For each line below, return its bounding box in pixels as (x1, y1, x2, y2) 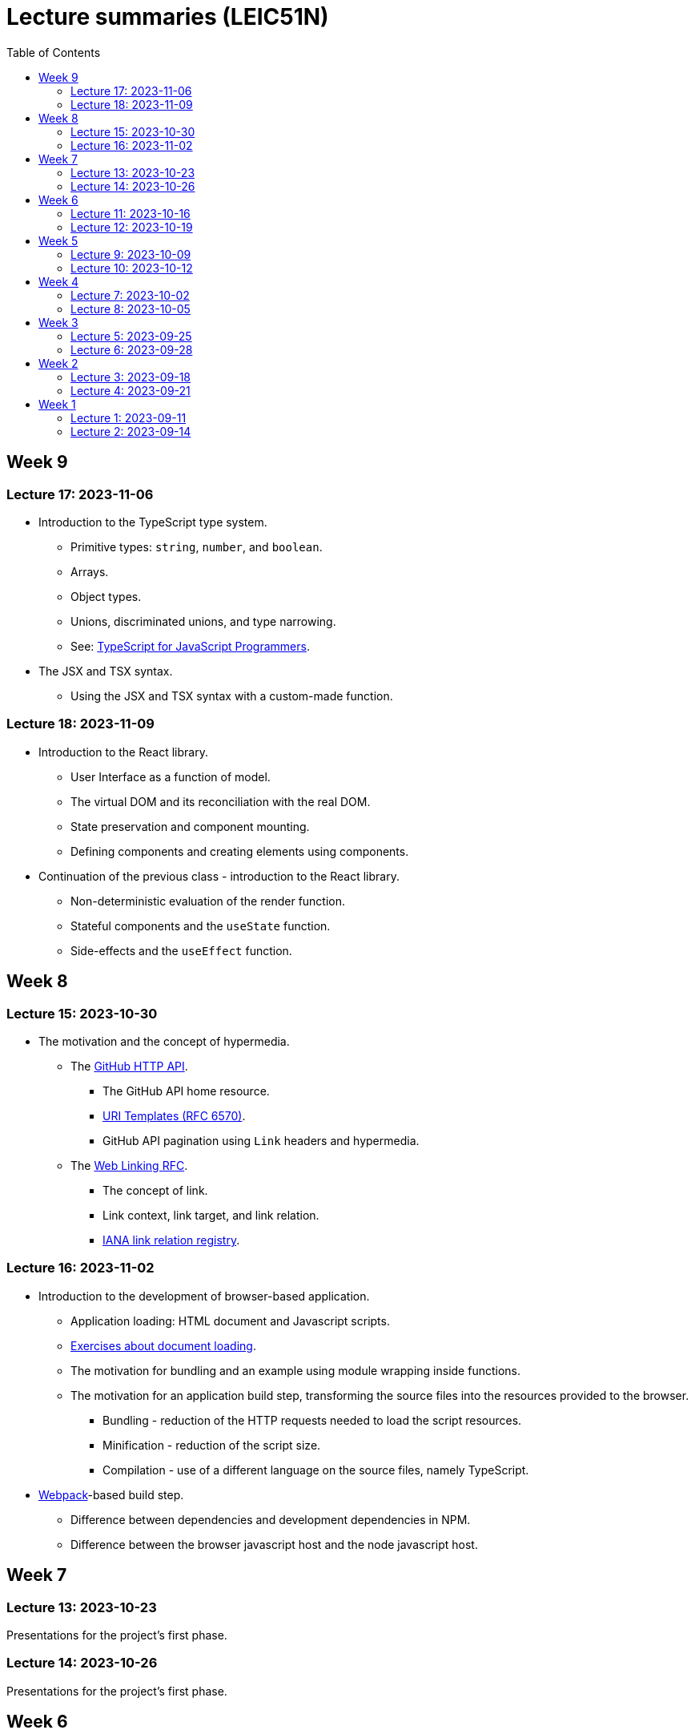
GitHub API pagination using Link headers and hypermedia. (102, 1133, 420, 1147)
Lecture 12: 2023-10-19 (70, 220, 193, 234)
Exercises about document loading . (70, 1338, 256, 1353)
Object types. (70, 589, 142, 603)
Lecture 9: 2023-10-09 (70, 247, 191, 261)
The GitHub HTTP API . (70, 1059, 188, 1073)
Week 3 (38, 315, 78, 329)
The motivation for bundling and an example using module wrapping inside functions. (70, 1363, 520, 1377)
